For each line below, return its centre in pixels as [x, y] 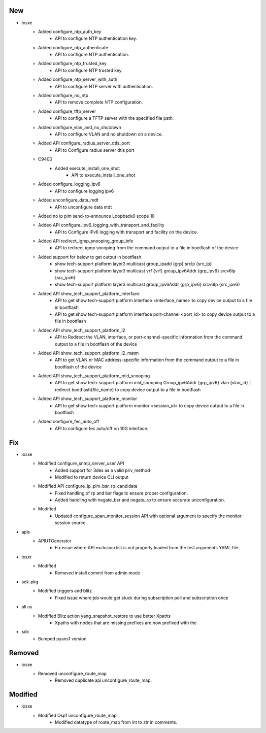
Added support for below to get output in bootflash [90, 257]
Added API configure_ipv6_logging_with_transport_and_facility [101, 225]
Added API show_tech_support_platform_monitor [88, 399]
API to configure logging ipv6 [84, 191]
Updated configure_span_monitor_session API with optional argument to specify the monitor [148, 516]
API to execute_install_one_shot [103, 175]
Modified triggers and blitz [65, 591]
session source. [71, 523]
